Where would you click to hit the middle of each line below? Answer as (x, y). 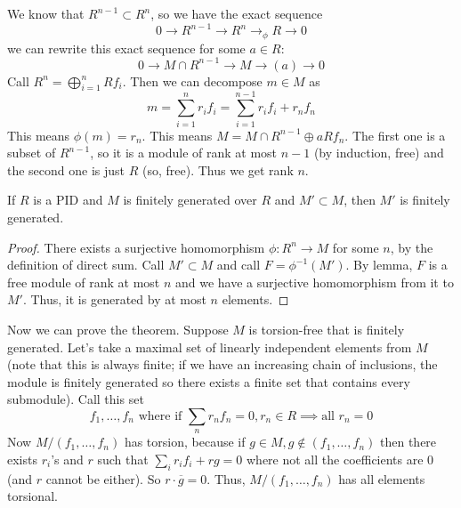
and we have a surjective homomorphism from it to (315, 282)
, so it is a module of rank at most (184, 153)
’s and (67, 459)
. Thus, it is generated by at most (114, 299)
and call (239, 265)
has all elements (382, 478)
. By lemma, (379, 265)
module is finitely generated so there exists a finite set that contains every (209, 381)
